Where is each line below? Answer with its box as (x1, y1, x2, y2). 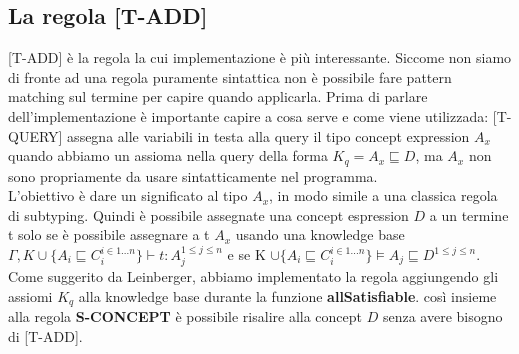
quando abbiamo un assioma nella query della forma (8, 145, 328, 166)
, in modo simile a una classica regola (269, 185, 498, 206)
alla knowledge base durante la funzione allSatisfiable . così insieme (78, 286, 497, 307)
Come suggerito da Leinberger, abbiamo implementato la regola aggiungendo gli (8, 266, 499, 287)
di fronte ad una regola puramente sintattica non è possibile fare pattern (8, 66, 452, 87)
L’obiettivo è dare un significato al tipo (8, 185, 248, 206)
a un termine (429, 204, 509, 225)
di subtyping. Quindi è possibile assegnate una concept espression (8, 204, 409, 225)
